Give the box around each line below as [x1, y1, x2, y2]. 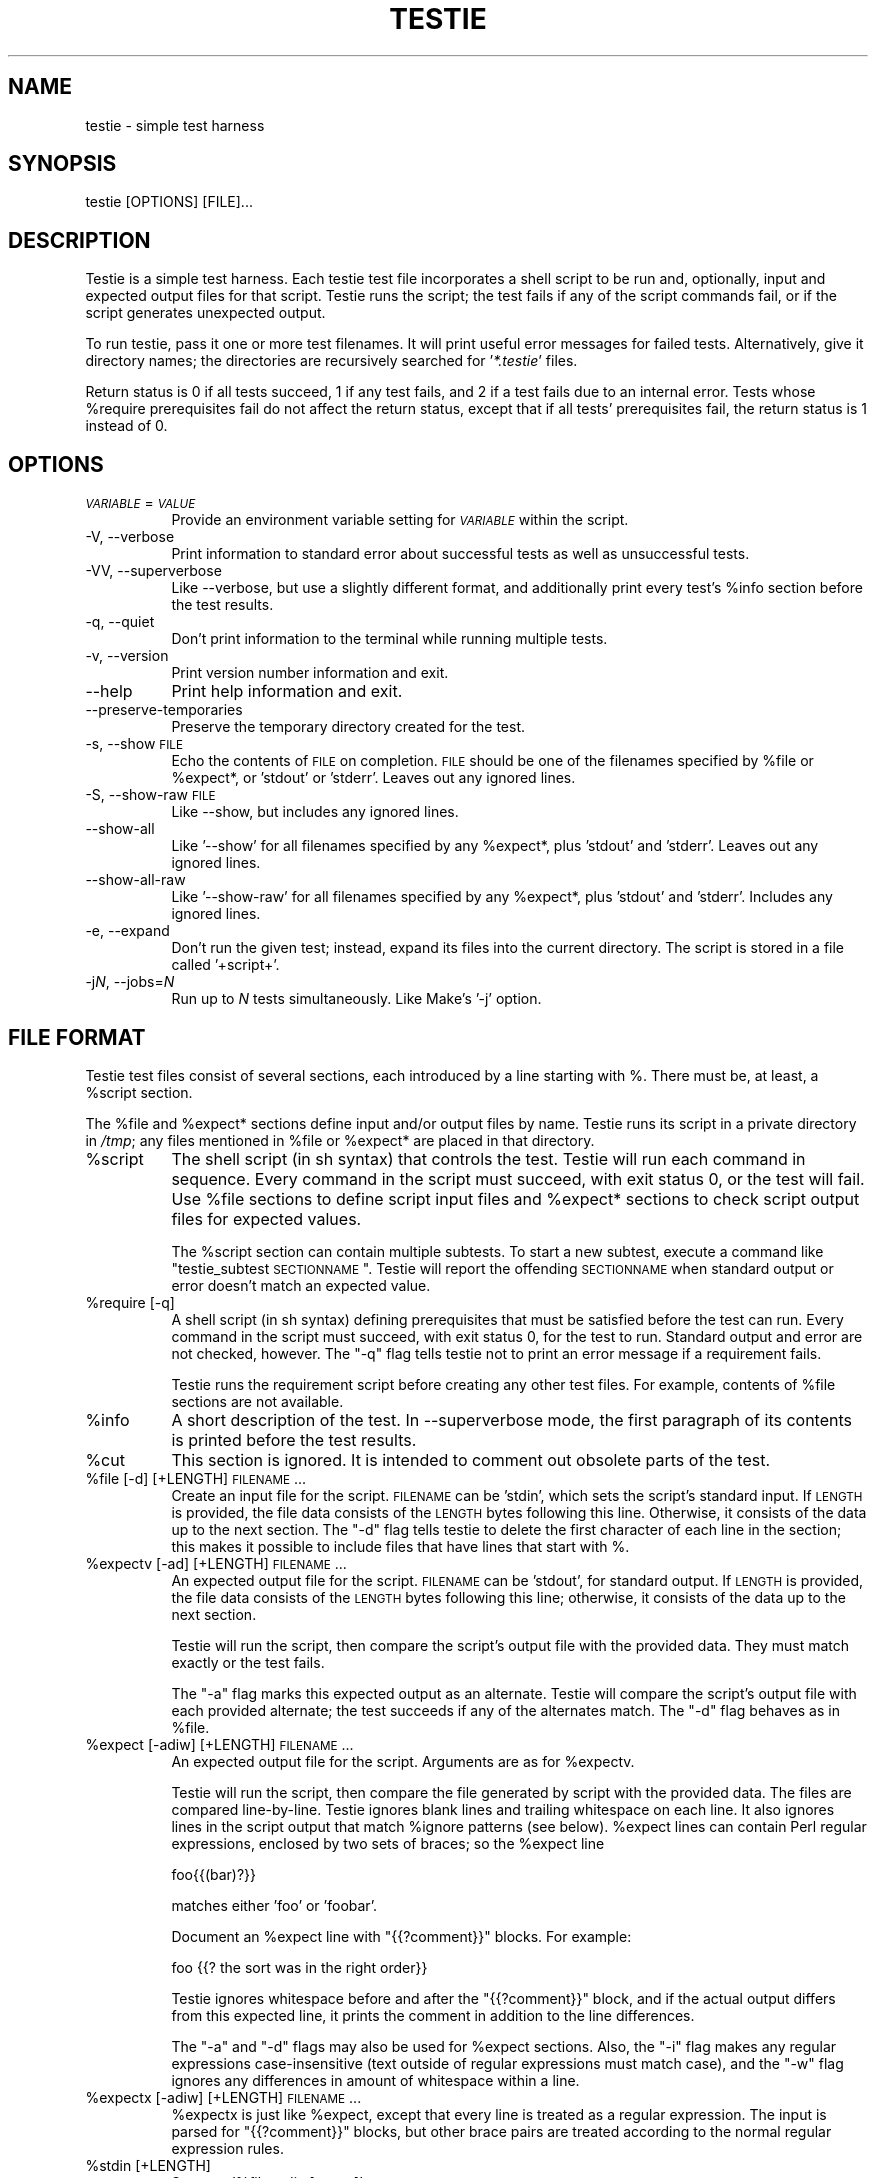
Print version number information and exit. [171, 664, 449, 682]
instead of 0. [85, 417, 168, 435]
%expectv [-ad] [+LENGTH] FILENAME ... [85, 1554, 347, 1572]
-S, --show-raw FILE [85, 786, 216, 804]
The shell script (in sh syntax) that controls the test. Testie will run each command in [171, 1148, 806, 1169]
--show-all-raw [85, 871, 186, 889]
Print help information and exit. [171, 681, 403, 702]
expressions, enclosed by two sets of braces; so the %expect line [171, 1834, 605, 1852]
